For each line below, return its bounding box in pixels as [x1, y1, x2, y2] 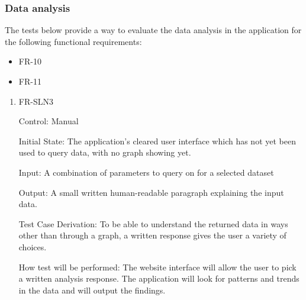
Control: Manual [18, 115, 79, 127]
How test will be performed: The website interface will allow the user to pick [18, 260, 297, 273]
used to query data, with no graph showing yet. [18, 146, 191, 159]
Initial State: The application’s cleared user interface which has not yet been [18, 134, 296, 147]
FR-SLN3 [18, 95, 53, 107]
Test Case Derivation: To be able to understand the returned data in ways [18, 217, 288, 230]
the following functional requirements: [5, 35, 142, 47]
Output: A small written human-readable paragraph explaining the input [18, 186, 284, 198]
